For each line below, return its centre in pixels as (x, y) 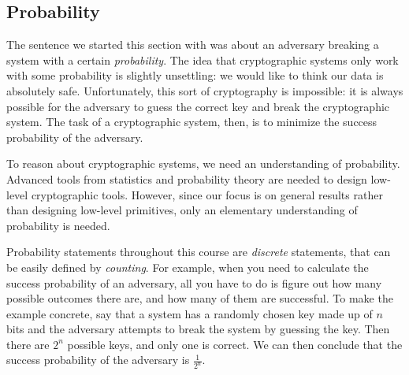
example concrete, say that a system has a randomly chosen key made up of (190, 313)
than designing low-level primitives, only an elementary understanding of (182, 210)
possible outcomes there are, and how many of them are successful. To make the (200, 298)
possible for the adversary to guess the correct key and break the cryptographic (198, 106)
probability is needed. (58, 225)
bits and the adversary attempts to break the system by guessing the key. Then (198, 329)
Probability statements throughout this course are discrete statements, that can (199, 252)
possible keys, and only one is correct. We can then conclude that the (235, 344)
